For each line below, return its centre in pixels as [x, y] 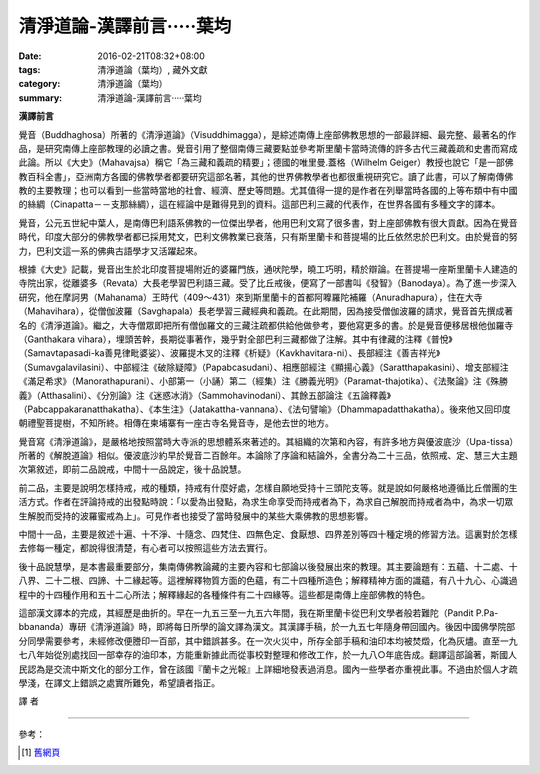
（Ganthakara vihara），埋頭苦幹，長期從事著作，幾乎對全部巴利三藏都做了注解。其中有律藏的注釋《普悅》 [235, 339]
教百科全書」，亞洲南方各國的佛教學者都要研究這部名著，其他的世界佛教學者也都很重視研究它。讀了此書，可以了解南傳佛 [266, 176]
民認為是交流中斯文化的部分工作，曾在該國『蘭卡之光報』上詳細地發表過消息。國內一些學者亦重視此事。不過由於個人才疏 [268, 669]
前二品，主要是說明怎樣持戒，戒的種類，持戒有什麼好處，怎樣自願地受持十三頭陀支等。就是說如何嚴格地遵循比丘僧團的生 [268, 487]
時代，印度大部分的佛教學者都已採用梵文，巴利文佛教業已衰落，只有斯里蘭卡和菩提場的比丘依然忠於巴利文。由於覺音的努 [268, 237]
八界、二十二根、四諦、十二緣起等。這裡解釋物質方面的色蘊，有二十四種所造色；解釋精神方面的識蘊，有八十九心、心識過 [268, 581]
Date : [30, 56]
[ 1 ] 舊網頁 [41, 752]
